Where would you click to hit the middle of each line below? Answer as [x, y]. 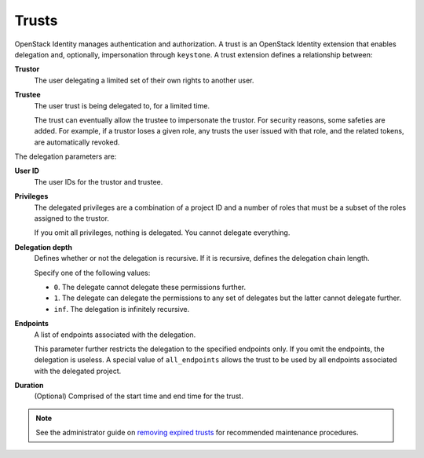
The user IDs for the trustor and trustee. [99, 181]
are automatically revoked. [77, 142]
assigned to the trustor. [72, 218]
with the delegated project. [78, 371]
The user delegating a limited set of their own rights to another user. [144, 80]
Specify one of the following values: [92, 273]
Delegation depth [43, 247]
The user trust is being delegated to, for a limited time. [122, 105]
